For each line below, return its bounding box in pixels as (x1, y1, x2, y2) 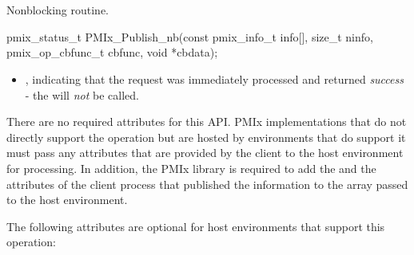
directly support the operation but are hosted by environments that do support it (6, 128, 406, 145)
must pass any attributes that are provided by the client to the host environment (6, 144, 404, 161)
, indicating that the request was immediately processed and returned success (25, 70, 404, 87)
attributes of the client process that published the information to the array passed (6, 175, 408, 192)
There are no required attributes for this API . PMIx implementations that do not (6, 113, 407, 130)
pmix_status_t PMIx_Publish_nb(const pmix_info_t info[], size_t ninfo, (6, 28, 373, 45)
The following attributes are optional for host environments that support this (6, 218, 385, 234)
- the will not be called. (25, 86, 139, 103)
